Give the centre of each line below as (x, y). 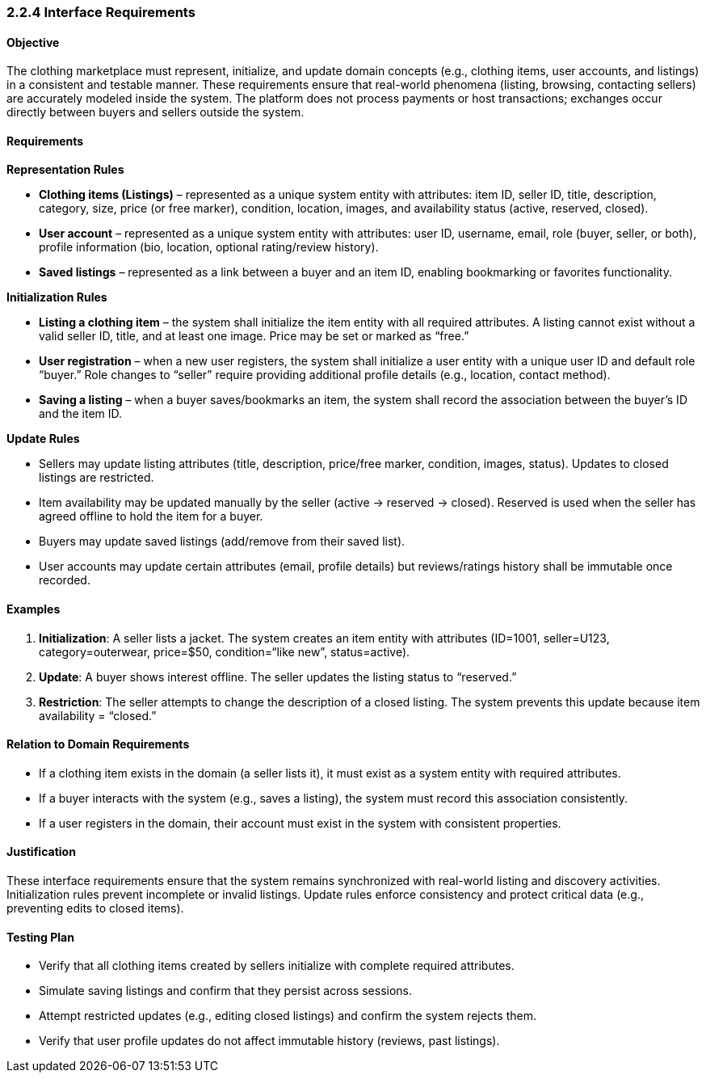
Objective (33, 42)
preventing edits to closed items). (95, 908)
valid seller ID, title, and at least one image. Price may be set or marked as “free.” (254, 336)
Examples (34, 609)
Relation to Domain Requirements (98, 744)
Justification (41, 852)
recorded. (65, 580)
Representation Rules (65, 170)
